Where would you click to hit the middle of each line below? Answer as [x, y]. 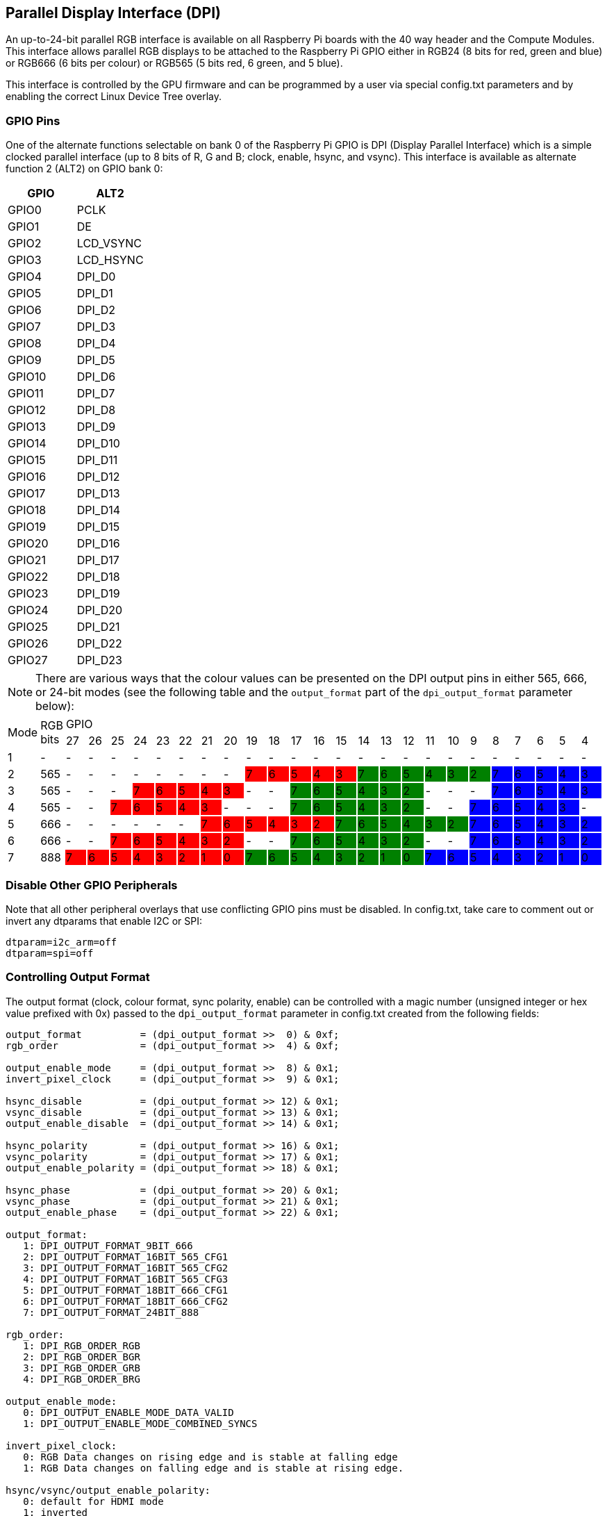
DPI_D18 [98, 577]
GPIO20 [28, 544]
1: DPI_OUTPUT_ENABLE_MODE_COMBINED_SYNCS [140, 1423]
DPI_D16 [98, 544]
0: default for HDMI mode [93, 1501]
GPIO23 [28, 594]
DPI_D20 [100, 610]
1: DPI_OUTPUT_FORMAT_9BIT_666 [108, 1245]
